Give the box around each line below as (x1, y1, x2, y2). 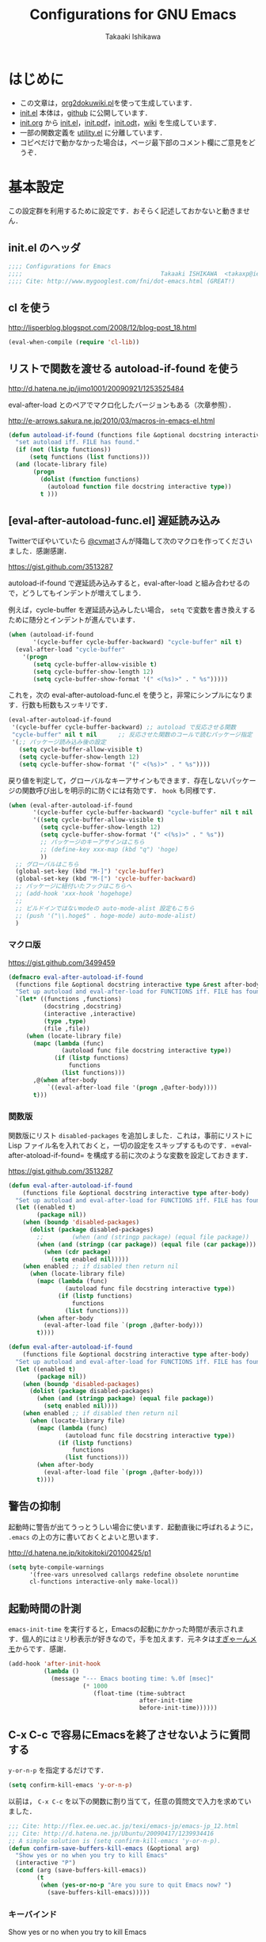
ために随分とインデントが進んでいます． (8, 615, 140, 625)
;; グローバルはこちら (15, 860, 79, 868)
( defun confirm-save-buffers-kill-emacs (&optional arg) (8, 1844, 200, 1853)
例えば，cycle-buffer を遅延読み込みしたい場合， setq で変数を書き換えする (8, 605, 256, 615)
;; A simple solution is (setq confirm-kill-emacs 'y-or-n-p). (8, 1837, 222, 1845)
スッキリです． (63, 700, 112, 710)
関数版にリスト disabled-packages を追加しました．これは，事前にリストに (8, 1130, 253, 1140)
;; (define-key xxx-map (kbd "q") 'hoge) (40, 845, 179, 853)
